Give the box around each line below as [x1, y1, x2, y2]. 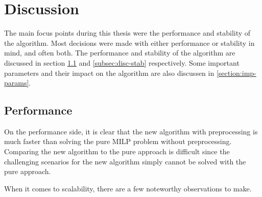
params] [4, 77, 29, 88]
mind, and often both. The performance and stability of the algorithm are [4, 47, 235, 58]
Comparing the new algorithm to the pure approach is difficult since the [4, 146, 230, 157]
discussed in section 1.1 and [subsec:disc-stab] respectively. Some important [4, 57, 240, 68]
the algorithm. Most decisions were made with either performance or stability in [4, 37, 255, 48]
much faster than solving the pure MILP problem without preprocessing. [4, 136, 232, 147]
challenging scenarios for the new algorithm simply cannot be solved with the [4, 156, 246, 166]
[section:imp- [216, 67, 256, 78]
